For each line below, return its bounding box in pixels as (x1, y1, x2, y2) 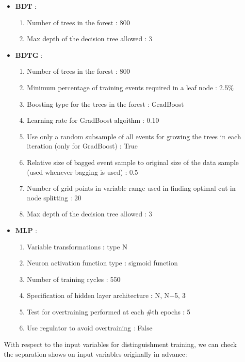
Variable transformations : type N (27, 241, 128, 251)
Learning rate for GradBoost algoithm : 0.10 (27, 115, 159, 125)
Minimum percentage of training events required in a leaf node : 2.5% (27, 82, 234, 92)
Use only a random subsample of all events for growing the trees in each (27, 131, 241, 141)
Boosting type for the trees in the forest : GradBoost (27, 99, 184, 109)
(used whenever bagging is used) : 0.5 (27, 166, 138, 177)
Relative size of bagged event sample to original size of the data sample (27, 157, 239, 167)
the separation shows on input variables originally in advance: (4, 348, 187, 359)
